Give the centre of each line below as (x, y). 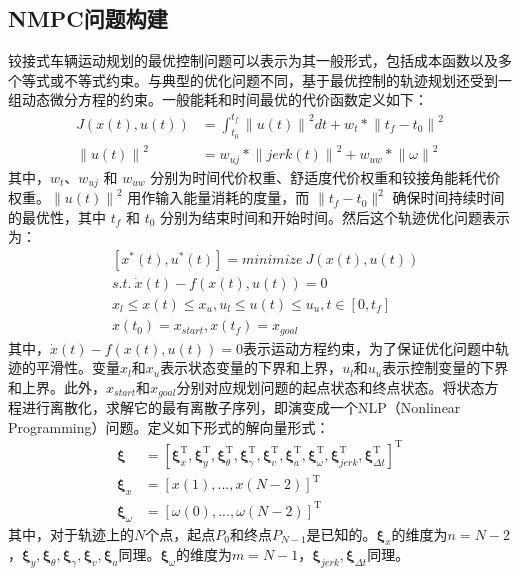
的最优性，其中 (57, 216)
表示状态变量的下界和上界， (251, 367)
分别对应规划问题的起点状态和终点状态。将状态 (330, 386)
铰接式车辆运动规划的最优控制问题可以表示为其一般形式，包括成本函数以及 (253, 60)
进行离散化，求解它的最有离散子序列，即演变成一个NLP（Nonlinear (241, 407)
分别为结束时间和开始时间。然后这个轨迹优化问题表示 (335, 216)
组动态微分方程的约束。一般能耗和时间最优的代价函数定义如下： (218, 99)
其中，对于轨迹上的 (71, 533)
